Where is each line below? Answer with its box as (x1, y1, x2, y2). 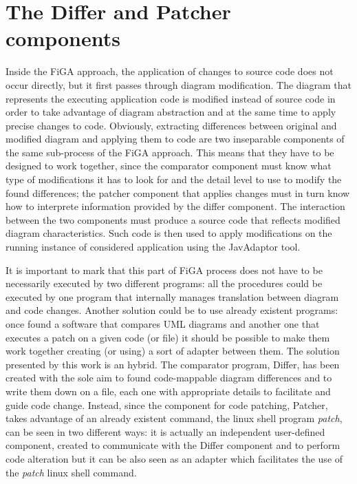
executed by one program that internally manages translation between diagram (6, 289, 339, 304)
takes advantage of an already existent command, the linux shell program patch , (6, 411, 343, 425)
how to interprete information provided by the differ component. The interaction (6, 199, 345, 213)
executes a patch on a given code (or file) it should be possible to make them (6, 330, 330, 344)
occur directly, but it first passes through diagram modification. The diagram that (6, 77, 352, 92)
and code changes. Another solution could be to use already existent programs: (6, 303, 338, 317)
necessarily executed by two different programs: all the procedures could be (6, 276, 323, 291)
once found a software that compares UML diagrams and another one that (6, 317, 320, 330)
